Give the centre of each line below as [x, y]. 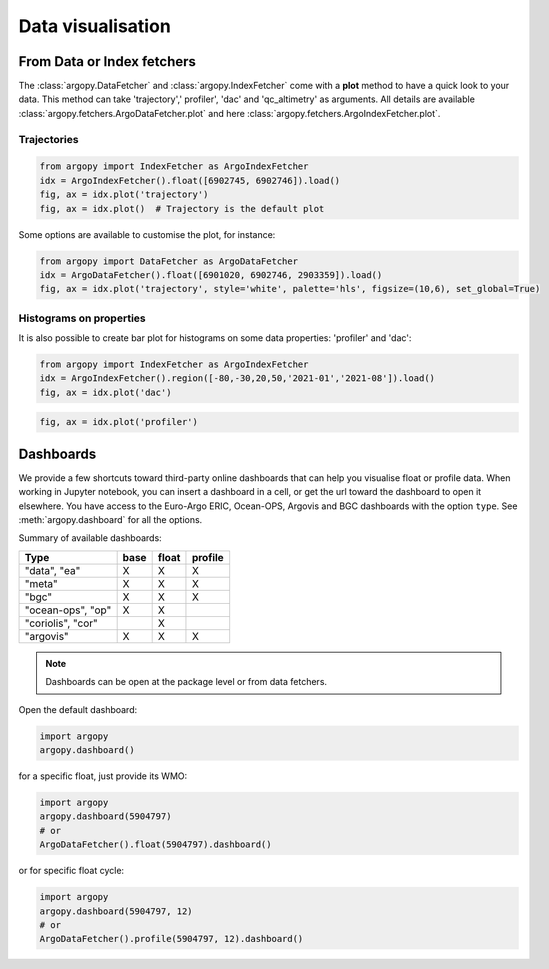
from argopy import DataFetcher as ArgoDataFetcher [169, 261]
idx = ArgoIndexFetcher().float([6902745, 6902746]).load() [190, 180]
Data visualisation [95, 26]
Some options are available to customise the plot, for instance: [147, 234]
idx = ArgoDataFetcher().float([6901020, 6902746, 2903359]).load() [211, 274]
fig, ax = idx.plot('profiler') [119, 422]
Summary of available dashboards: [90, 538]
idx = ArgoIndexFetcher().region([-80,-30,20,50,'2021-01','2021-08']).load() [237, 378]
